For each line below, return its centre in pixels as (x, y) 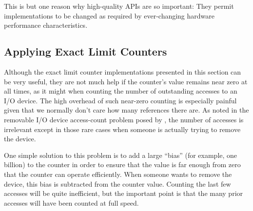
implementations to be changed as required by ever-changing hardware (109, 15)
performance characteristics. (46, 25)
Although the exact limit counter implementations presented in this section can (123, 71)
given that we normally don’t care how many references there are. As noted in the (126, 110)
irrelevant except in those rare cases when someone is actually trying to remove (122, 129)
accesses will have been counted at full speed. (71, 202)
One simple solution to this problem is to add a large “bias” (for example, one (121, 155)
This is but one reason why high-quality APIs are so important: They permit (119, 6)
